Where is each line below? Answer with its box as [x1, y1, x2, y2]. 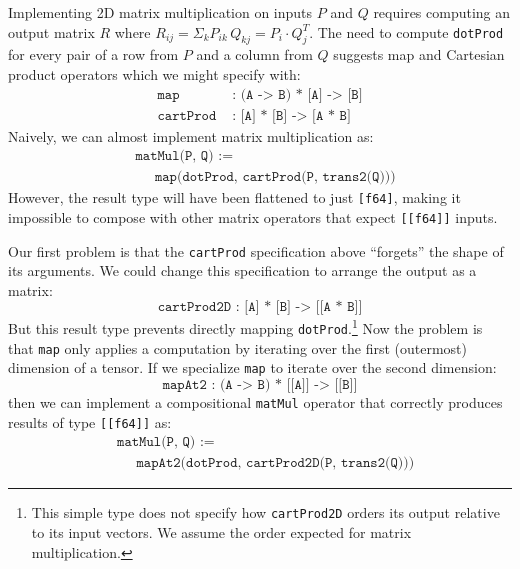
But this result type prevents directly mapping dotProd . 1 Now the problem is [8, 315, 483, 339]
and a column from [196, 44, 313, 65]
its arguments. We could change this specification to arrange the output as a [8, 260, 477, 281]
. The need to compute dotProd [309, 21, 504, 42]
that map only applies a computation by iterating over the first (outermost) [8, 337, 468, 358]
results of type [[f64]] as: [8, 411, 172, 432]
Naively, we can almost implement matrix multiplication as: [8, 125, 374, 146]
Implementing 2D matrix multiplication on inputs [8, 2, 313, 22]
